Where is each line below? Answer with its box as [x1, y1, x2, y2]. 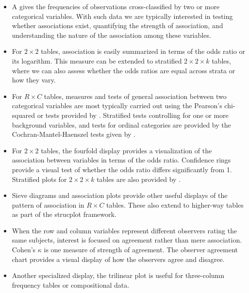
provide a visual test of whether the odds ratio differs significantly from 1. [12, 164, 232, 174]
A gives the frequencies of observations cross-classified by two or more [12, 1, 220, 11]
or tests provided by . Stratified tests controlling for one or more [37, 110, 229, 120]
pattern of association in [12, 199, 84, 210]
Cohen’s [12, 244, 36, 255]
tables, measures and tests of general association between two [44, 91, 227, 101]
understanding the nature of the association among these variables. [12, 30, 211, 40]
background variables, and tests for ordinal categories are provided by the [12, 119, 231, 130]
